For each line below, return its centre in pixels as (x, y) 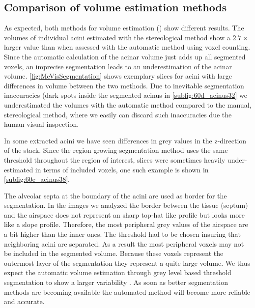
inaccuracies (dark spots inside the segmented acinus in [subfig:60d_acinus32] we (126, 95)
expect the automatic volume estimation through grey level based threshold (118, 272)
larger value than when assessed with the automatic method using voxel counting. (127, 47)
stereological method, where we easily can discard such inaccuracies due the (118, 114)
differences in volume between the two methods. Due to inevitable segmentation (124, 85)
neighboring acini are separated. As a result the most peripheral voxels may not (124, 243)
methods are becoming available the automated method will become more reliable (127, 292)
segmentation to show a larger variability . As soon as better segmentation (116, 282)
